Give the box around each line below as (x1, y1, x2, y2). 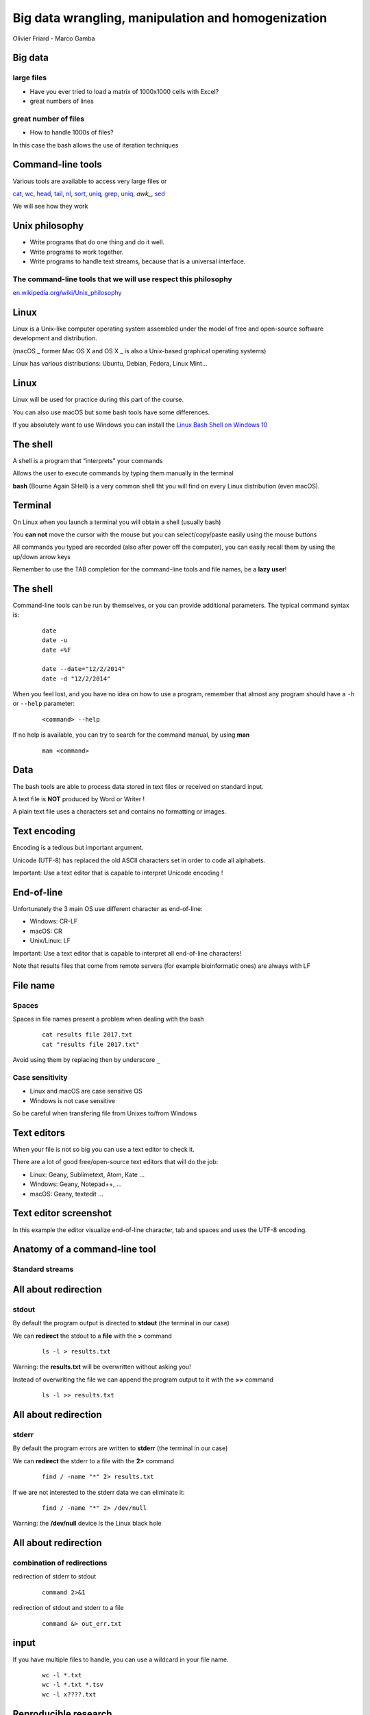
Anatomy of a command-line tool (12, 1244, 156, 1255)
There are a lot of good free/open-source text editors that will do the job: (12, 1158, 219, 1166)
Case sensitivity (12, 1072, 68, 1082)
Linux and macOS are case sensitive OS (29, 1087, 143, 1096)
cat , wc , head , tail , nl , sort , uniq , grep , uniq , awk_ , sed (12, 189, 166, 198)
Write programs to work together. (29, 248, 124, 256)
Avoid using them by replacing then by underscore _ (12, 1056, 161, 1064)
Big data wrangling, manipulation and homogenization (12, 10, 328, 25)
